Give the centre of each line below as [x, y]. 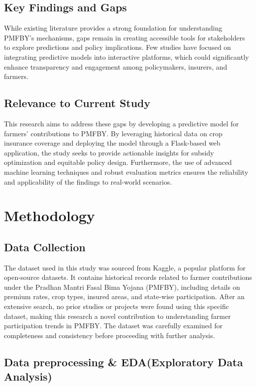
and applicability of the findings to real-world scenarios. [88, 181]
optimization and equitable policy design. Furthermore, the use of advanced [118, 162]
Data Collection [45, 247]
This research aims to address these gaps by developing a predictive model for [122, 123]
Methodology [49, 215]
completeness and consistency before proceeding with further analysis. [110, 335]
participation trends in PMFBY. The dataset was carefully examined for [113, 326]
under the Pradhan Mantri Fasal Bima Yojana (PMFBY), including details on [122, 287]
